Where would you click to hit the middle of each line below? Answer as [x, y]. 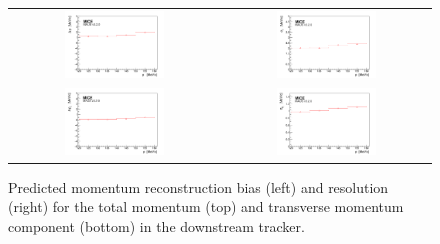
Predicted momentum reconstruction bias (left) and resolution [198, 186]
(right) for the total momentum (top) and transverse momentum [206, 206]
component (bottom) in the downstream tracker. [156, 225]
